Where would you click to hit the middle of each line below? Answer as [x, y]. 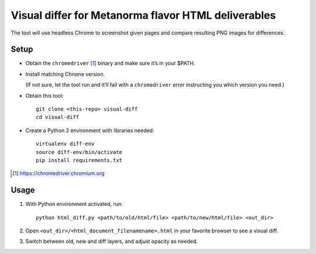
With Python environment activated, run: [74, 204]
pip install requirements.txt [79, 160]
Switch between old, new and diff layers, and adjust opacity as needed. [112, 241]
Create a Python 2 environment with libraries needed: [90, 130]
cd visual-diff [58, 117]
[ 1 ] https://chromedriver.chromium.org [59, 173]
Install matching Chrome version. [65, 74]
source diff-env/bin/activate [79, 152]
